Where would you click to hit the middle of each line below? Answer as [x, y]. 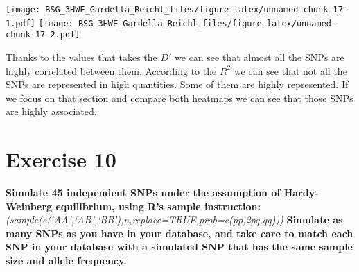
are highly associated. [51, 111]
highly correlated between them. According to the [111, 70]
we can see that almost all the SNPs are [260, 57]
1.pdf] [20, 23]
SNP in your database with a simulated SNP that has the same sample [179, 247]
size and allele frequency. [66, 261]
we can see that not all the [290, 70]
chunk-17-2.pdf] [43, 35]
